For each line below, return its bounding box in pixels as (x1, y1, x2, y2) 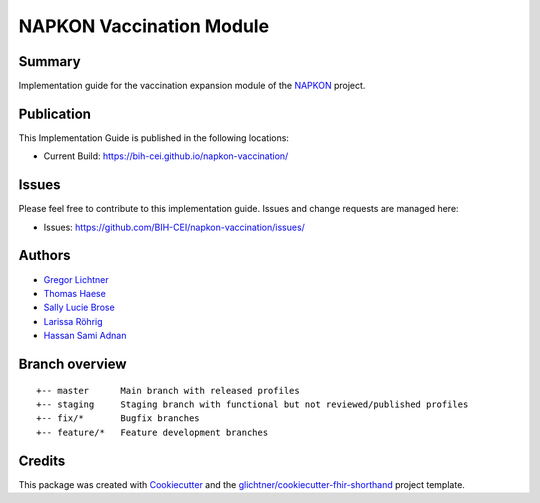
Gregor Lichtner (43, 273, 109, 285)
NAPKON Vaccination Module (18, 15, 270, 37)
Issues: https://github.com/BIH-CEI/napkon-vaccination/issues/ (43, 221, 305, 233)
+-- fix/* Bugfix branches (36, 413, 200, 424)
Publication (18, 105, 92, 122)
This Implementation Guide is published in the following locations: (18, 131, 290, 144)
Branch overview (18, 355, 127, 372)
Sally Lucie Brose (43, 301, 115, 314)
